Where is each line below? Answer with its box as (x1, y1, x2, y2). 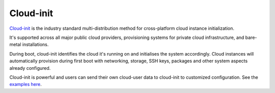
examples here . (9, 81, 42, 87)
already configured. (9, 65, 51, 71)
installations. (22, 41, 49, 48)
